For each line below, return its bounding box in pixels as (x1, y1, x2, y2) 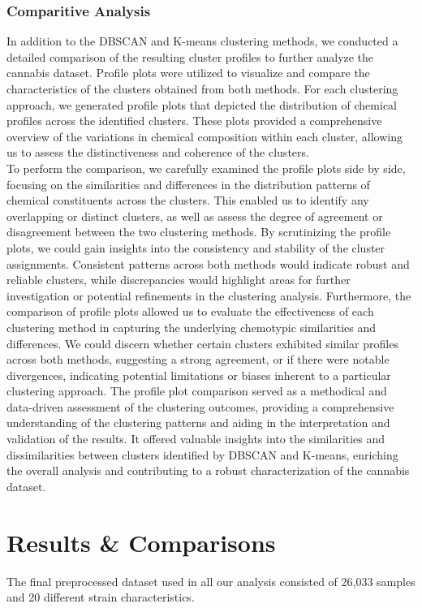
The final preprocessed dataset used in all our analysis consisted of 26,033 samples (6, 572, 416, 589)
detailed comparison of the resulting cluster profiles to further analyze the (6, 48, 374, 65)
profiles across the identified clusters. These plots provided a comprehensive (6, 112, 382, 129)
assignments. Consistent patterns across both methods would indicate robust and (6, 255, 410, 272)
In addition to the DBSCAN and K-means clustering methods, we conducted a (6, 32, 398, 50)
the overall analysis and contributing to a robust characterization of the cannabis (6, 462, 410, 479)
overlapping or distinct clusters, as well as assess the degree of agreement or (6, 207, 383, 224)
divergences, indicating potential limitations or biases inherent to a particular (6, 366, 391, 383)
